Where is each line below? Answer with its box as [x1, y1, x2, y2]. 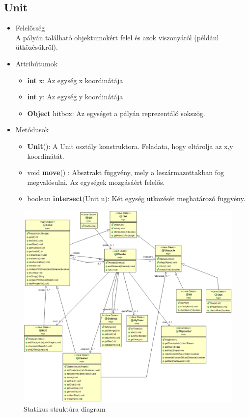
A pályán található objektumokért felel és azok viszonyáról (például [15, 32, 219, 42]
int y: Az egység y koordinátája [27, 91, 123, 102]
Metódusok [15, 124, 49, 135]
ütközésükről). [15, 42, 58, 52]
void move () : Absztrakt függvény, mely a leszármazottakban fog [27, 167, 224, 178]
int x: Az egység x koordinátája [27, 75, 123, 85]
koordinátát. [27, 150, 64, 161]
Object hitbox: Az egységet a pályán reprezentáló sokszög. [27, 108, 205, 118]
